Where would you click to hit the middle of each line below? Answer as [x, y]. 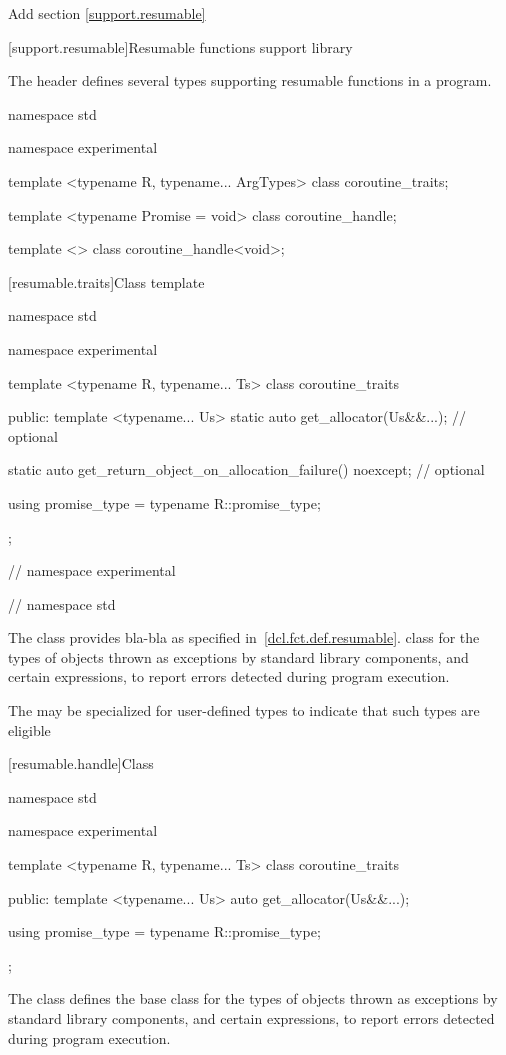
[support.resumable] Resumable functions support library [180, 46]
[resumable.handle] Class [81, 763]
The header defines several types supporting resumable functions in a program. [250, 80]
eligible [29, 729]
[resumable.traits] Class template [106, 281]
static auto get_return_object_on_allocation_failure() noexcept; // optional [246, 469]
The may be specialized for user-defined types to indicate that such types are [244, 710]
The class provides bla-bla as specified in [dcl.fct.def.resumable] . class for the [244, 637]
